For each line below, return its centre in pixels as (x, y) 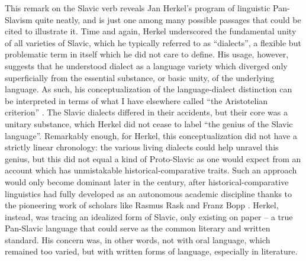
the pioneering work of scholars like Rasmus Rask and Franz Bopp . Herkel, (142, 205)
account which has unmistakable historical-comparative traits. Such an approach (151, 170)
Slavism (19, 19)
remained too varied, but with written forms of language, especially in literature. (151, 251)
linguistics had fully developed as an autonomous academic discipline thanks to (149, 193)
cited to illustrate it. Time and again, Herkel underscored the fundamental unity (151, 31)
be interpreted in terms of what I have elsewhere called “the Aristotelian (136, 100)
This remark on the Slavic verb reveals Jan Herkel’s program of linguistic (138, 8)
